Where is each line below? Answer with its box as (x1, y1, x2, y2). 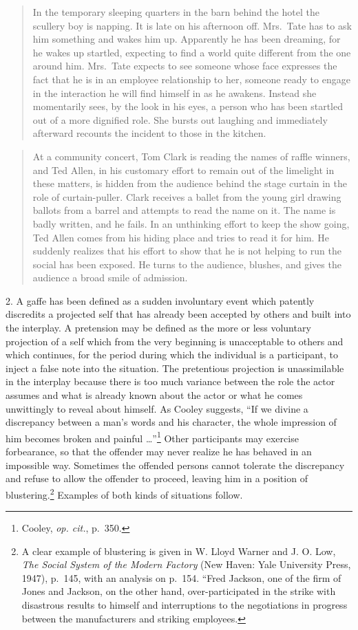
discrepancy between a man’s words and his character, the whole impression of (6, 415, 337, 429)
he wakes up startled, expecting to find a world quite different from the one (32, 45, 351, 59)
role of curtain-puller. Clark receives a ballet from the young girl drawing (32, 189, 341, 204)
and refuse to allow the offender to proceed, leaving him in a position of (6, 471, 308, 486)
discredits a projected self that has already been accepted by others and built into (6, 307, 351, 321)
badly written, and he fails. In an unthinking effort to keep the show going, (32, 216, 350, 230)
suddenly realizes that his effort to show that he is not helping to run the (32, 243, 341, 258)
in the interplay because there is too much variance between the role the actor (6, 374, 335, 389)
